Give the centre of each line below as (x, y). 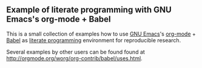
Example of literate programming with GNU (89, 10)
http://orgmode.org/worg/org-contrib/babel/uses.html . (74, 58)
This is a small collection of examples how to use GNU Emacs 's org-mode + (101, 34)
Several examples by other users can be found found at (76, 52)
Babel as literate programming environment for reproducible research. (94, 40)
